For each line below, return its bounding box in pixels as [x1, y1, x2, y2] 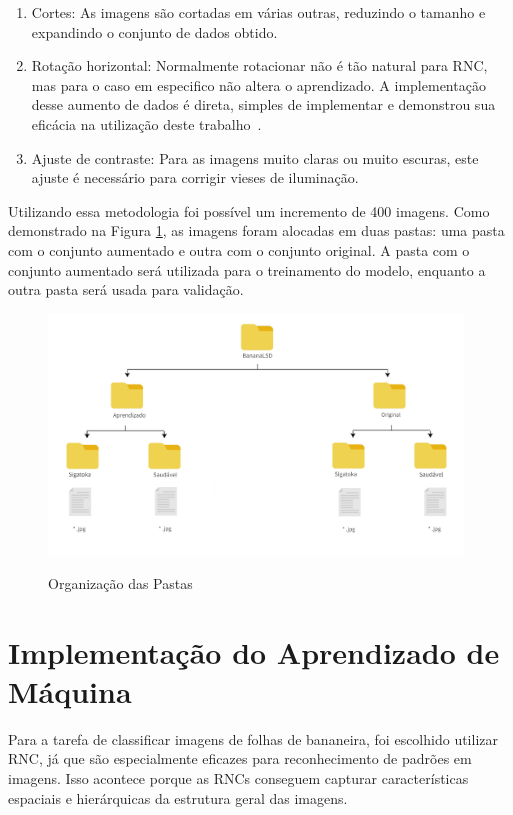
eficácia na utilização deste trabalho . [31, 113, 262, 134]
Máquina [8, 670, 132, 711]
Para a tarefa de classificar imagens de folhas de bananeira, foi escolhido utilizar [8, 728, 498, 749]
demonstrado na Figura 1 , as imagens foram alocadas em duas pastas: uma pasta [8, 220, 505, 241]
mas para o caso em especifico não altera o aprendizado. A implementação [31, 74, 486, 95]
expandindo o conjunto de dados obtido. [31, 21, 278, 42]
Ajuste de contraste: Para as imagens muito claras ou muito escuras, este [31, 147, 479, 168]
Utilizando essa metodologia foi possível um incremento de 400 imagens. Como [8, 200, 490, 221]
